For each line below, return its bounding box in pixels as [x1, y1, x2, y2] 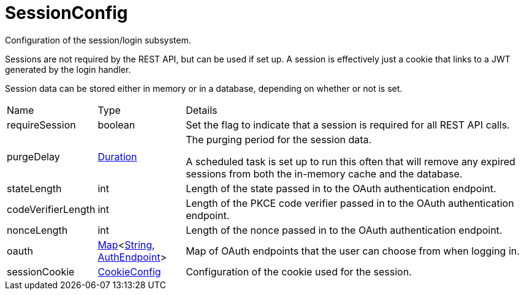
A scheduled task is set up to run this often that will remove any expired [186, 155, 515, 168]
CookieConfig [97, 265, 161, 278]
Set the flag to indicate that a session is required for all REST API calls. [186, 118, 510, 131]
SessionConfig [5, 2, 128, 23]
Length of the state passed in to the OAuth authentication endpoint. [186, 182, 496, 195]
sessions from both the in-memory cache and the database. [186, 167, 463, 180]
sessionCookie [7, 265, 75, 278]
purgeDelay [7, 150, 60, 163]
